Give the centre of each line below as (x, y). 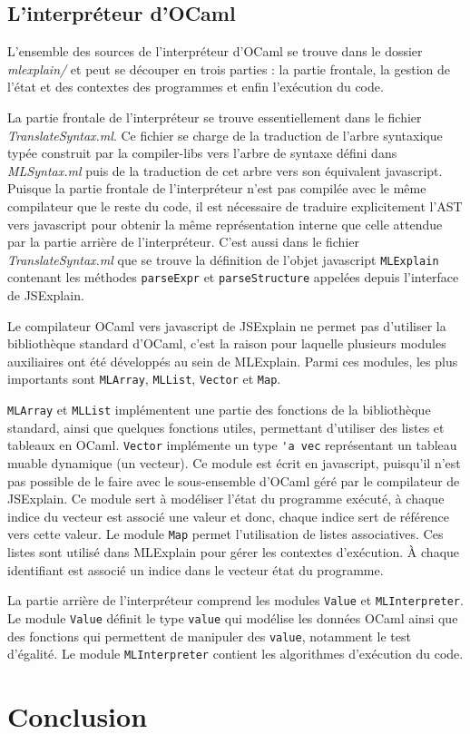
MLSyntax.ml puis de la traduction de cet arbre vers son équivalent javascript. (225, 170)
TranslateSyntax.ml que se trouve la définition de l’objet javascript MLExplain (223, 259)
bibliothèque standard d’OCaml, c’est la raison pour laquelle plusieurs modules (227, 343)
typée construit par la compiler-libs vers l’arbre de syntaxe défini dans (202, 153)
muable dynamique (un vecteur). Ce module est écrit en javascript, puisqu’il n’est (234, 462)
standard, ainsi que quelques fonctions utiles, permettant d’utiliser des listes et (226, 427)
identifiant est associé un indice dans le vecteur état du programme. (196, 569)
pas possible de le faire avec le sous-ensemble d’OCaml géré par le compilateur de (234, 480)
